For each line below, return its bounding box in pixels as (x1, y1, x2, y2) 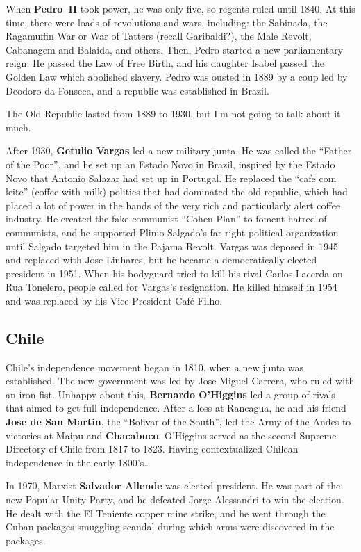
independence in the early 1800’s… (6, 455, 151, 469)
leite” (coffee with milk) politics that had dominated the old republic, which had (6, 184, 348, 199)
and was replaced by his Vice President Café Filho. (6, 293, 223, 307)
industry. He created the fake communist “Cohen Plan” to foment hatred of (6, 211, 327, 226)
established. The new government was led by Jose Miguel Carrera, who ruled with (6, 373, 355, 388)
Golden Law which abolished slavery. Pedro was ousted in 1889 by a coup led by (6, 69, 348, 83)
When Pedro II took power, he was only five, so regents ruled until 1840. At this (6, 1, 355, 15)
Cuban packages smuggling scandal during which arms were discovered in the (6, 519, 335, 534)
